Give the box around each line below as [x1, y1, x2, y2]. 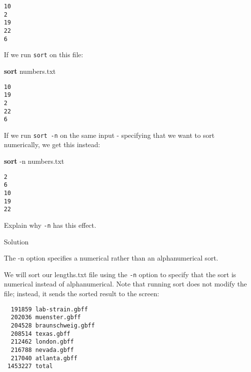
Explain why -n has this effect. [4, 219, 96, 230]
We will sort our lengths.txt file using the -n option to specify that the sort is [4, 269, 236, 279]
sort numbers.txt [4, 66, 56, 76]
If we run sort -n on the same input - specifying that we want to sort [4, 130, 215, 140]
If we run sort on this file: [4, 49, 84, 60]
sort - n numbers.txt [4, 156, 64, 166]
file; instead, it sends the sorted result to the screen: [4, 288, 159, 299]
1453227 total [7, 363, 53, 370]
